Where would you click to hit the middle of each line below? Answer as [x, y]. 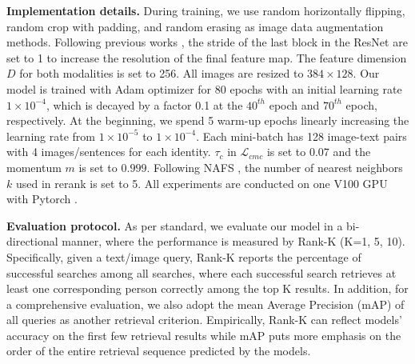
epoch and [294, 104]
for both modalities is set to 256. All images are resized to [162, 73]
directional [32, 241]
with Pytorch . [42, 199]
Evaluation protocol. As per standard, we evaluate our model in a [175, 225]
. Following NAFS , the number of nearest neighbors [275, 167]
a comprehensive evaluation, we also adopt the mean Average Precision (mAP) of [206, 304]
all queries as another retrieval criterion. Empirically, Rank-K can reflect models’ [204, 320]
